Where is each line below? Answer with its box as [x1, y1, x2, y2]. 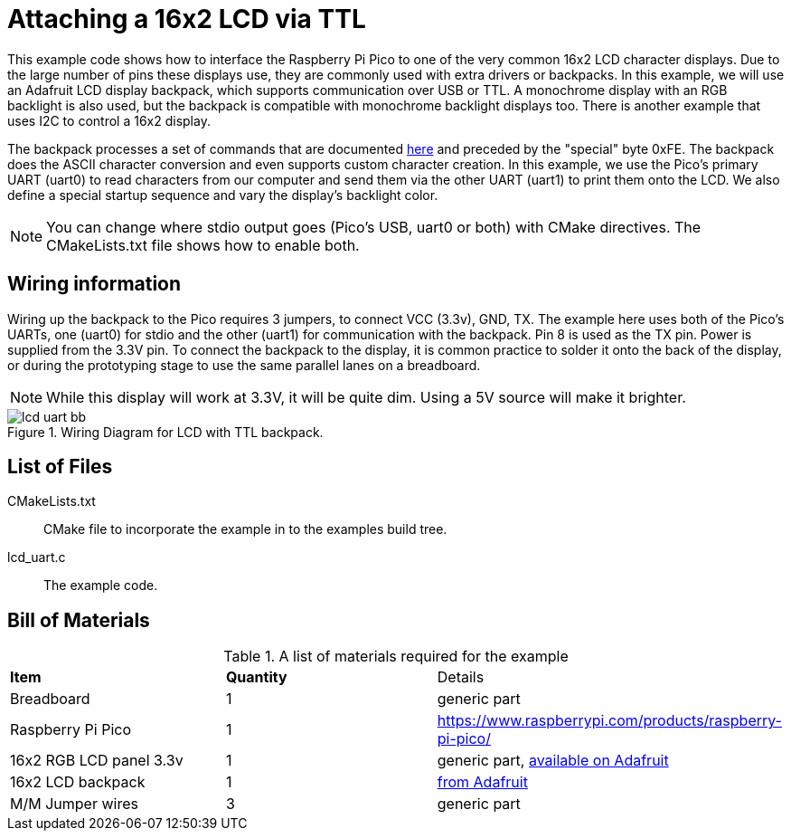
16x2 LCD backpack [10, 773, 146, 792]
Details [437, 668, 485, 687]
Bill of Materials [7, 608, 150, 632]
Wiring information [7, 272, 182, 296]
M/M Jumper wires [10, 795, 138, 814]
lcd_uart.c [7, 549, 66, 566]
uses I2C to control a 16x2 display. [7, 112, 211, 129]
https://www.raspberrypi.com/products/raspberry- [437, 711, 782, 730]
